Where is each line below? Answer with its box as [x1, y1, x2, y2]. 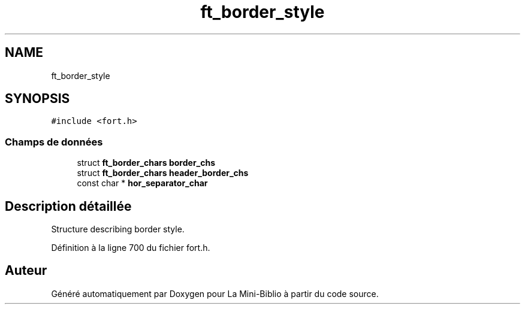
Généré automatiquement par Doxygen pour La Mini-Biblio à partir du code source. [51, 288, 379, 299]
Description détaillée [5, 198, 132, 214]
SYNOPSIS [5, 91, 70, 107]
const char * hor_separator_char [77, 178, 208, 189]
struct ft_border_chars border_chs [77, 157, 216, 168]
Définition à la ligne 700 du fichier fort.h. [51, 243, 210, 253]
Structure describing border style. [51, 224, 185, 235]
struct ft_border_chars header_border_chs [77, 168, 249, 178]
